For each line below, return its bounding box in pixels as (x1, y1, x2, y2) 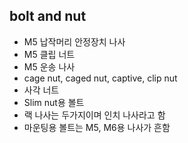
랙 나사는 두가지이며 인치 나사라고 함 (23, 109, 166, 121)
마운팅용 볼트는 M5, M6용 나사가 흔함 (23, 121, 171, 133)
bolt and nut (9, 8, 87, 25)
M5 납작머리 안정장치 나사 (23, 35, 126, 48)
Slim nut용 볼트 (23, 96, 85, 108)
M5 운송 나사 (23, 60, 76, 73)
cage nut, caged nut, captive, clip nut (23, 72, 178, 84)
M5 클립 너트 (23, 48, 76, 60)
